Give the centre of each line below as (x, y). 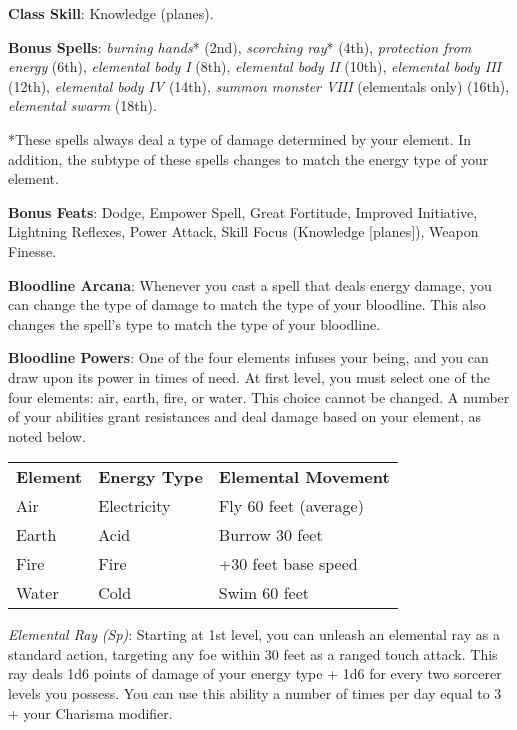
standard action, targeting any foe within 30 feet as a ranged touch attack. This (253, 653)
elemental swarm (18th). (82, 105)
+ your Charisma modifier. (90, 712)
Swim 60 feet (264, 593)
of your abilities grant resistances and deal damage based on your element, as (245, 416)
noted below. (47, 435)
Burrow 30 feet (270, 535)
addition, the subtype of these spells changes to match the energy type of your (248, 158)
